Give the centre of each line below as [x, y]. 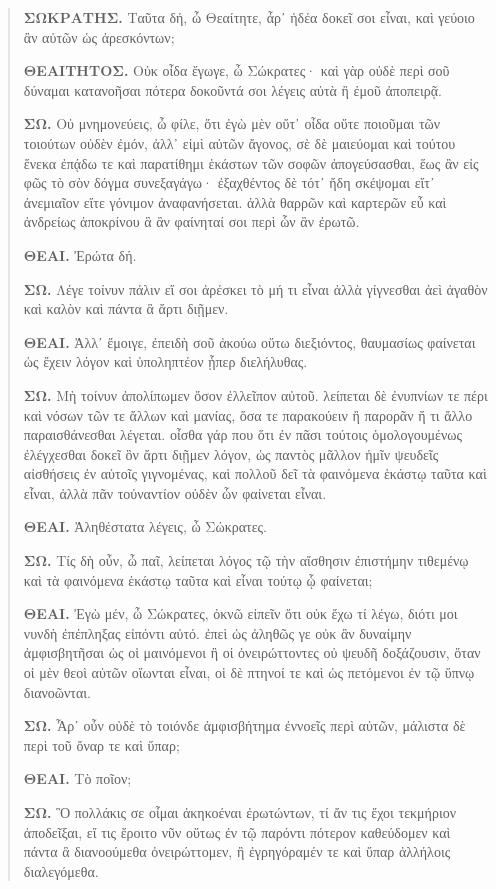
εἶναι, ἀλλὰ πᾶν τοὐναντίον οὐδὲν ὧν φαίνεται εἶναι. [175, 492]
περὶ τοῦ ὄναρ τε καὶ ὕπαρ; [101, 744]
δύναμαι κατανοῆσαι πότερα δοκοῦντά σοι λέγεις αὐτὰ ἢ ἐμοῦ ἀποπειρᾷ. [232, 89]
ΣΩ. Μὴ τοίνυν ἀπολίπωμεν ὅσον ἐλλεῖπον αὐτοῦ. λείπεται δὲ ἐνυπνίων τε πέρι [255, 394]
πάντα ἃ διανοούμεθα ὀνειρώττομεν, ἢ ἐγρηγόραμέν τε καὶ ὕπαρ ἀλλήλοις [237, 851]
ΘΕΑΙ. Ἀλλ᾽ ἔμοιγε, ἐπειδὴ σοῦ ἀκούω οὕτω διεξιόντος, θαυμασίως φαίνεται [249, 341]
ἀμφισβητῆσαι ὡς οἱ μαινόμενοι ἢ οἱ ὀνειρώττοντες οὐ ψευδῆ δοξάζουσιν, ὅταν [252, 652]
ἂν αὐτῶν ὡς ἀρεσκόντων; [99, 36]
